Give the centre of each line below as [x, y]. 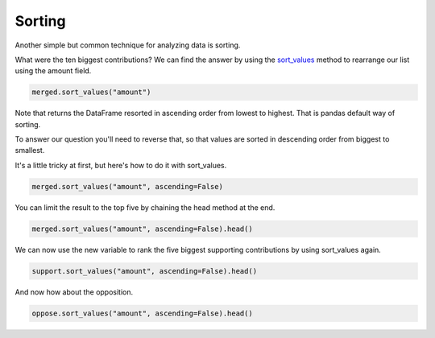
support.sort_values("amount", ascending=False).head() [145, 271]
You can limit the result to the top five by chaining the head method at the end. [145, 207]
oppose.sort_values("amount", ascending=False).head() [142, 313]
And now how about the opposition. [74, 292]
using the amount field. [53, 71]
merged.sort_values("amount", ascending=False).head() [142, 229]
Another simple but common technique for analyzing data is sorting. [128, 45]
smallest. [30, 150]
